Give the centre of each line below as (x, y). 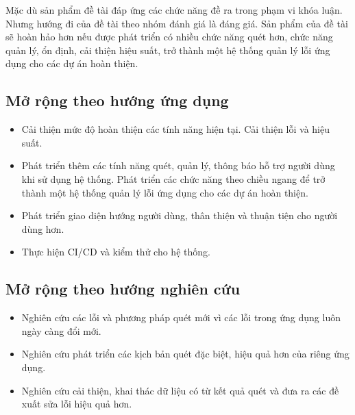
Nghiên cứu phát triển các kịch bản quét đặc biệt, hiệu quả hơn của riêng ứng (185, 354)
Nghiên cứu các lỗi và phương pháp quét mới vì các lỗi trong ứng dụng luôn (181, 317)
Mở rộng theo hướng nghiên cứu (123, 289)
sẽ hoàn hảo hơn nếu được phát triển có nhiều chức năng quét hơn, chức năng (169, 37)
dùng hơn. (43, 228)
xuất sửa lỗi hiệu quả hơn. (77, 404)
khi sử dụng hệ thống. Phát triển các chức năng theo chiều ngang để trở (173, 178)
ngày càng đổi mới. (61, 330)
